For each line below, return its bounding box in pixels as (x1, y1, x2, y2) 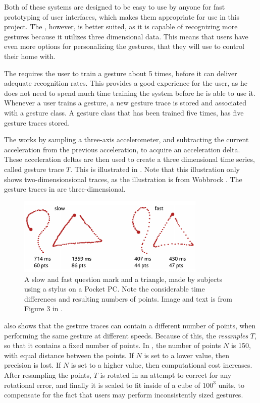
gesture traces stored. (4, 117, 70, 128)
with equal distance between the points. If (4, 350, 134, 360)
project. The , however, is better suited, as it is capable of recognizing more (4, 21, 238, 32)
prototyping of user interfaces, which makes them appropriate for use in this (4, 11, 240, 22)
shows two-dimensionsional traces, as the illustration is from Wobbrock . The (4, 174, 242, 184)
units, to (218, 379, 244, 390)
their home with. (4, 50, 56, 61)
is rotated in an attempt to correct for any (100, 370, 232, 380)
